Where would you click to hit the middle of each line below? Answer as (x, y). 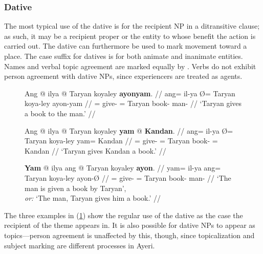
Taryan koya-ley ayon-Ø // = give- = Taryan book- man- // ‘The (128, 177)
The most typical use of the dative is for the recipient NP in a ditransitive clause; (132, 26)
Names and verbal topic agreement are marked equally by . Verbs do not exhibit (130, 66)
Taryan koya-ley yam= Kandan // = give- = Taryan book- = (121, 141)
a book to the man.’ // (60, 113)
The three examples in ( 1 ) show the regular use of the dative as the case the (124, 215)
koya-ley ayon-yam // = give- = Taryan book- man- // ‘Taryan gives (133, 103)
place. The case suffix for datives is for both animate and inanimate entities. (124, 56)
